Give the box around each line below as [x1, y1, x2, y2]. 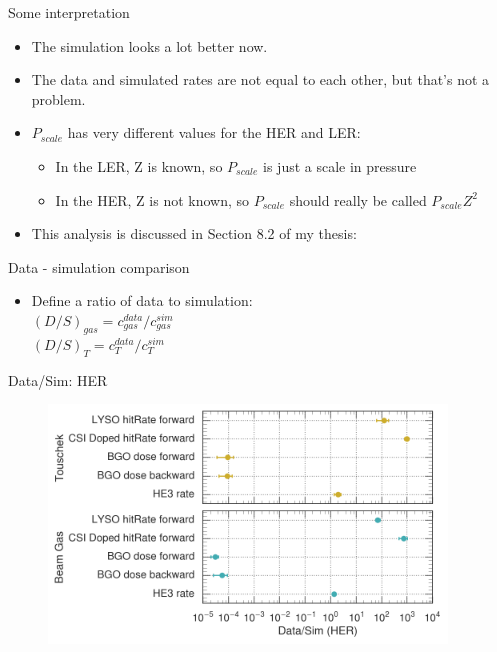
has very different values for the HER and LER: [67, 122, 361, 143]
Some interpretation [8, 2, 130, 22]
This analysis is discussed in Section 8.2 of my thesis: [31, 223, 357, 244]
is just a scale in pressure [263, 155, 417, 176]
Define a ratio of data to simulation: [31, 290, 253, 311]
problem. [31, 88, 86, 109]
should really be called [289, 189, 427, 210]
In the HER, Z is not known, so [55, 189, 250, 210]
